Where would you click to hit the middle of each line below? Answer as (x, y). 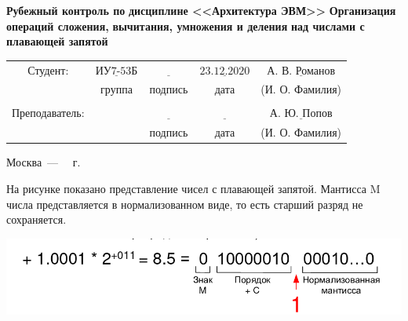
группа (117, 89)
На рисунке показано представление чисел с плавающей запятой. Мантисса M (193, 188)
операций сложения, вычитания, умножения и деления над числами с (186, 26)
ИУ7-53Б (117, 71)
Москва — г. (44, 162)
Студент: (48, 69)
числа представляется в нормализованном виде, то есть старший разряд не (185, 204)
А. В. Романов (301, 71)
